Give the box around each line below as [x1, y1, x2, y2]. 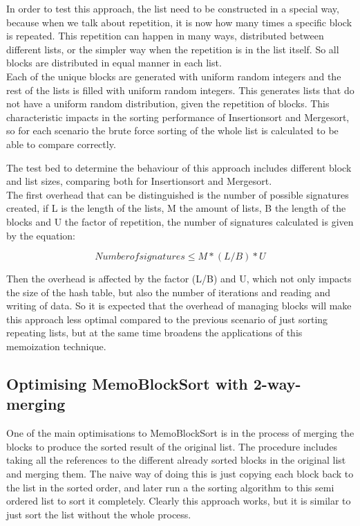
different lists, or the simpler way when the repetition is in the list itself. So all [6, 42, 339, 56]
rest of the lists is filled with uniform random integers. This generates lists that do [6, 82, 354, 97]
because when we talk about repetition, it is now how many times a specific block [6, 15, 352, 29]
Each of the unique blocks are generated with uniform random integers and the [6, 69, 341, 83]
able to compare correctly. [6, 136, 116, 151]
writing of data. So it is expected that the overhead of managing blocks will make [6, 298, 352, 313]
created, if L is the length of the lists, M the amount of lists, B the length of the [6, 201, 346, 215]
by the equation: [6, 228, 75, 242]
